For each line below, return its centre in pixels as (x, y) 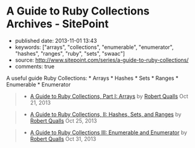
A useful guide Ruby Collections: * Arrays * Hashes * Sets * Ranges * (92, 78)
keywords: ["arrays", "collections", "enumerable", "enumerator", (94, 47)
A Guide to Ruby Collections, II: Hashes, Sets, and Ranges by (106, 114)
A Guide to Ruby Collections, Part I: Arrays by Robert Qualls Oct (109, 96)
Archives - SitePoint (58, 24)
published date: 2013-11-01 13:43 (56, 40)
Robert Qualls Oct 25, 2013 (63, 121)
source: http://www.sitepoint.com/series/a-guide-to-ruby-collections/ (102, 60)
